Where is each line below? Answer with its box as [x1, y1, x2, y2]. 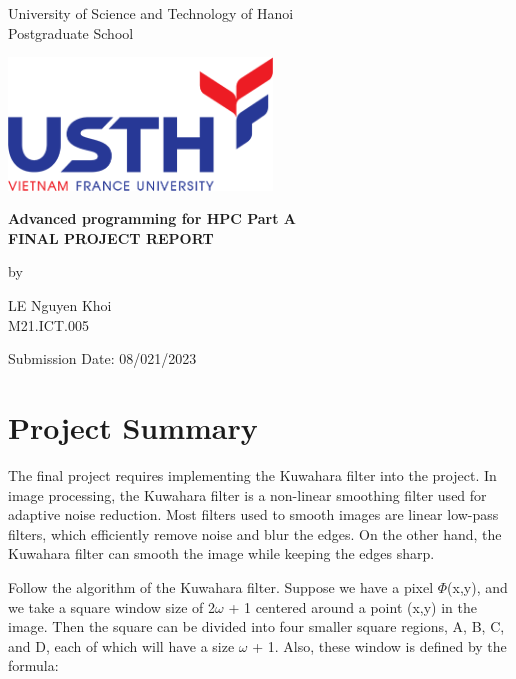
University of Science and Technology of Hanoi [8, 3, 294, 23]
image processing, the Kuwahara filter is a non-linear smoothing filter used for [8, 484, 487, 505]
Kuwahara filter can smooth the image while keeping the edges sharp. [8, 543, 435, 564]
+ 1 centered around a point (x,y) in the [228, 596, 478, 617]
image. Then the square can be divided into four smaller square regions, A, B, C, [8, 616, 505, 637]
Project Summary [8, 407, 258, 447]
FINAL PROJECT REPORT [8, 227, 214, 248]
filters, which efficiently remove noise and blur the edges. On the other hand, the [8, 523, 502, 544]
